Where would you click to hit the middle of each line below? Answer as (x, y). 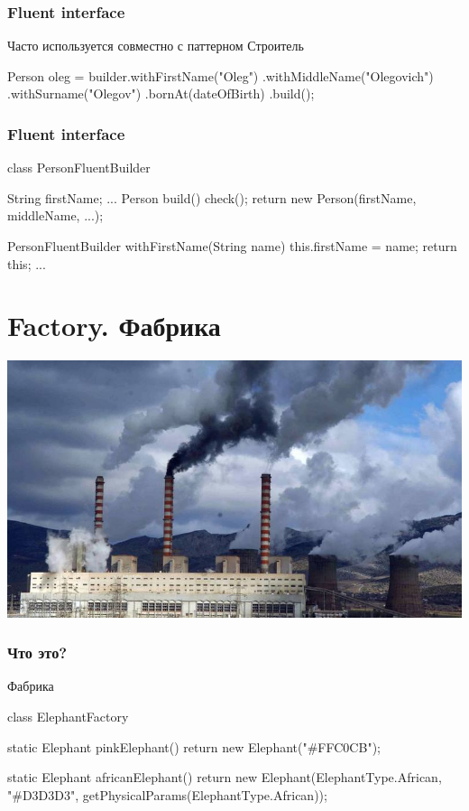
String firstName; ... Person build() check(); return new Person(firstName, (212, 197)
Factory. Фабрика (114, 326)
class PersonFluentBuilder (79, 168)
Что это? (37, 653)
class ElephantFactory (68, 717)
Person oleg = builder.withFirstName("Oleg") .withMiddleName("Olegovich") (221, 75)
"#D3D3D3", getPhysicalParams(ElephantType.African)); (167, 794)
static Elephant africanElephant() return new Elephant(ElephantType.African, (225, 777)
